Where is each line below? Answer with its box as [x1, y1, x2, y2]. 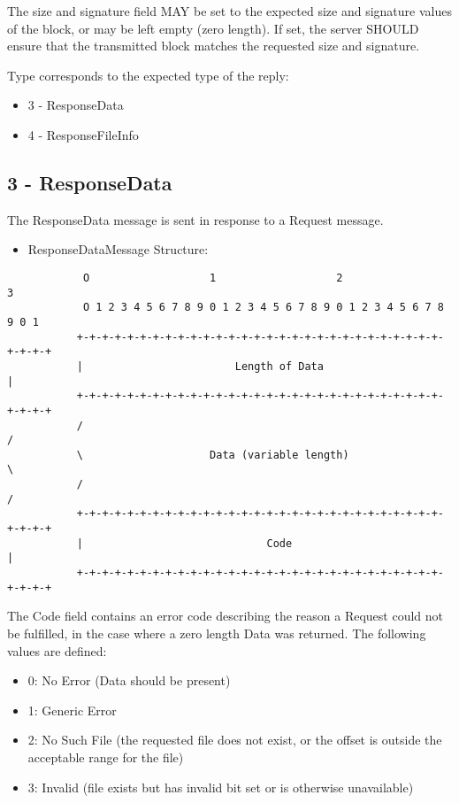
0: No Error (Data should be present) [27, 671, 231, 690]
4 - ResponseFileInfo [27, 125, 139, 143]
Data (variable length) [210, 448, 349, 461]
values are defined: [7, 641, 107, 660]
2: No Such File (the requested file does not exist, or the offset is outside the [27, 730, 442, 749]
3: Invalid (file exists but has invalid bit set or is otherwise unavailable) [27, 777, 414, 796]
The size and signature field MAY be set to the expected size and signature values [7, 2, 452, 19]
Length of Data [234, 359, 324, 373]
